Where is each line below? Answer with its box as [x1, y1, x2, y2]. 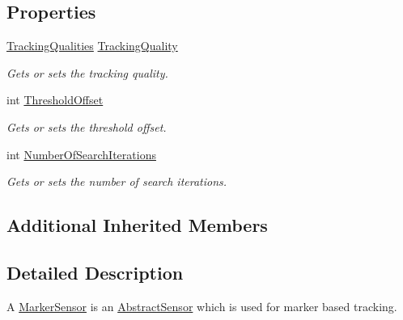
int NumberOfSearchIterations [6, 145, 156, 162]
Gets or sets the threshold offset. [6, 118, 167, 135]
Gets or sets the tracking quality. [6, 64, 168, 81]
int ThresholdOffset [6, 91, 104, 108]
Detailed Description [6, 259, 184, 284]
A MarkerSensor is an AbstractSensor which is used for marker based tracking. [6, 297, 397, 314]
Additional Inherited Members [6, 213, 268, 238]
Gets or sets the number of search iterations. [6, 173, 227, 190]
